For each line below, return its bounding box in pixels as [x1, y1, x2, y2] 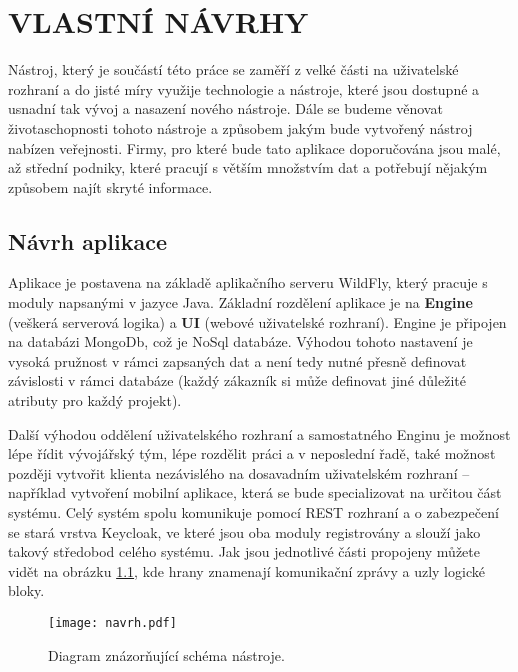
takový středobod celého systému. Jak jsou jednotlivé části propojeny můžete [8, 541, 480, 562]
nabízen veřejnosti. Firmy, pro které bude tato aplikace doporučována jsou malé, [8, 137, 501, 158]
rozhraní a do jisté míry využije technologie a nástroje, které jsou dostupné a [8, 78, 480, 99]
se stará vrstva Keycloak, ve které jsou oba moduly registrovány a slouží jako [8, 521, 481, 542]
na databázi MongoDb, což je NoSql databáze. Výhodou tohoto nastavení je [8, 331, 473, 352]
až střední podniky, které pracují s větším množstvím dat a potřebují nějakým [8, 157, 488, 178]
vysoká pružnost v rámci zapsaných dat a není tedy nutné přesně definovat [8, 350, 467, 371]
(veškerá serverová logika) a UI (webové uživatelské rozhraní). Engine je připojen [8, 311, 507, 332]
